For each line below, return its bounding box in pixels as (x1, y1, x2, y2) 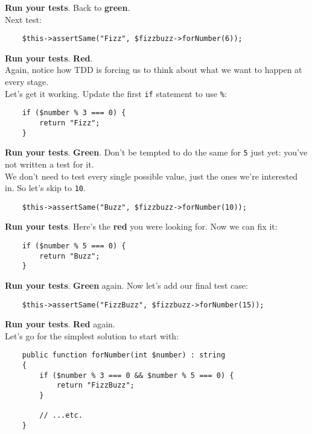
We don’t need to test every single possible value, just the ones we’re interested (5, 169, 298, 182)
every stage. (5, 75, 49, 88)
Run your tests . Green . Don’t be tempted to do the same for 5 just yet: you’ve (5, 146, 308, 159)
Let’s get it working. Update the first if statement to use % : (5, 87, 227, 99)
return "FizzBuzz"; (56, 381, 135, 390)
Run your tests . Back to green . (5, 1, 130, 13)
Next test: (5, 13, 42, 25)
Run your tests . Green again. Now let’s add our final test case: (5, 278, 248, 291)
